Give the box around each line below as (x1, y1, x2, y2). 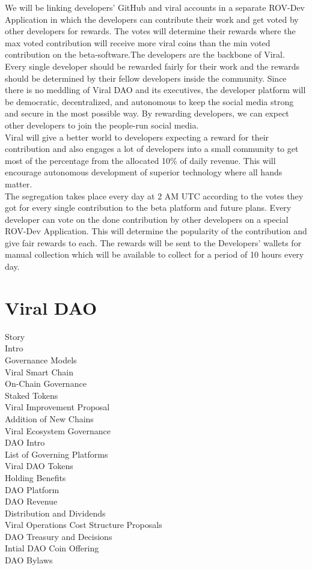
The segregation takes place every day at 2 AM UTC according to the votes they (5, 189, 304, 202)
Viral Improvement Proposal (5, 401, 110, 413)
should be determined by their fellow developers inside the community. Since (5, 71, 287, 84)
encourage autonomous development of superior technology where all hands (5, 166, 283, 178)
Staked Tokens (5, 389, 58, 401)
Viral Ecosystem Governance (5, 424, 111, 437)
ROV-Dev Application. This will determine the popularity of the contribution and (5, 225, 307, 237)
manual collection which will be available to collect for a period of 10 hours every (5, 248, 304, 261)
